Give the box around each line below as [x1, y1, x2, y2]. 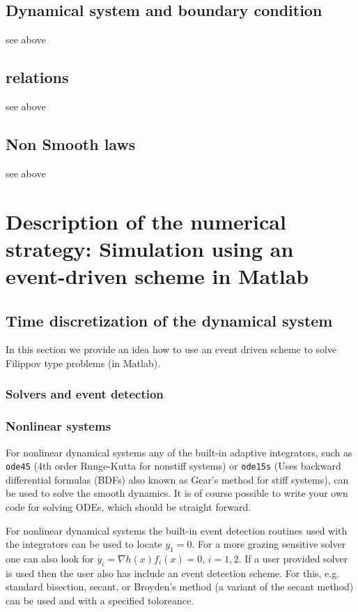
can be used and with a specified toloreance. [6, 593, 194, 607]
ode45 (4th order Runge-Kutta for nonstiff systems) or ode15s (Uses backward [6, 458, 341, 473]
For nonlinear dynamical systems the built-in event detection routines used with [6, 523, 348, 537]
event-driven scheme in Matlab [6, 261, 309, 290]
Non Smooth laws [6, 133, 136, 154]
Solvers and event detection [6, 385, 164, 403]
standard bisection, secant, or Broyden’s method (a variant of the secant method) [6, 579, 354, 594]
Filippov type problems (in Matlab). [6, 355, 161, 370]
